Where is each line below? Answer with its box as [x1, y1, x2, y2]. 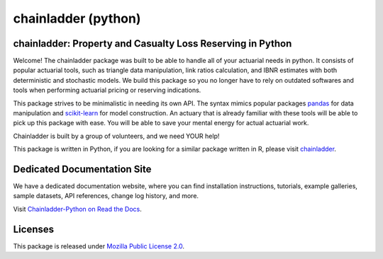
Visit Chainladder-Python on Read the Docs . [13, 205, 142, 213]
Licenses [13, 223, 55, 235]
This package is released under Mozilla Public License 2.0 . [13, 241, 184, 251]
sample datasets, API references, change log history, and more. [13, 192, 199, 200]
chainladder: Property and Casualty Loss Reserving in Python [13, 38, 292, 50]
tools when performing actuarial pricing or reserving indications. [13, 86, 201, 95]
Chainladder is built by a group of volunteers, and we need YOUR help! [13, 132, 220, 140]
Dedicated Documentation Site [13, 163, 152, 175]
